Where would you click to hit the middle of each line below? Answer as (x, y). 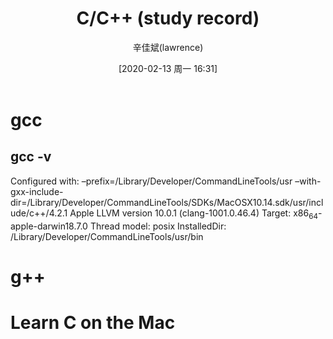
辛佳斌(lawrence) (168, 47)
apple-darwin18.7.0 (49, 226)
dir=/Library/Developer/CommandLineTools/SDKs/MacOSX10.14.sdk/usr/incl (167, 202)
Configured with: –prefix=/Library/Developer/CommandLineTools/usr (151, 181)
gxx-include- (37, 191)
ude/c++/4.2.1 (39, 213)
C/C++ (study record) (168, 18)
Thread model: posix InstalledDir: (158, 226)
